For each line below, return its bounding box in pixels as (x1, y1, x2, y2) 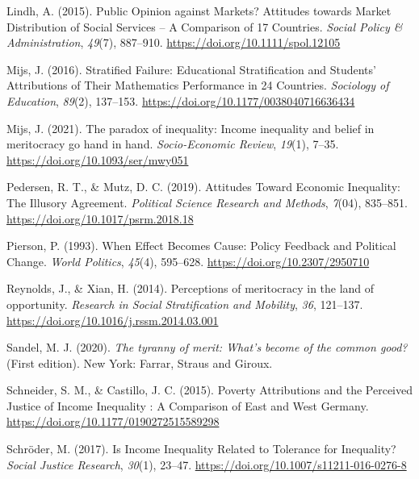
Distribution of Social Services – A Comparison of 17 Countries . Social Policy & (6, 18, 403, 35)
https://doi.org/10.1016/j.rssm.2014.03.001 (6, 311, 219, 328)
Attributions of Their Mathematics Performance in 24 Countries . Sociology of (6, 77, 389, 94)
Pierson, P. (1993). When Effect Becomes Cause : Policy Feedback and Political (6, 237, 396, 254)
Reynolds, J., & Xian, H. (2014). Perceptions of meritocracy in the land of (6, 280, 375, 297)
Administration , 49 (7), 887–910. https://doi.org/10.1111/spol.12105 (6, 34, 341, 51)
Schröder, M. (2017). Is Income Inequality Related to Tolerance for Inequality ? (6, 440, 396, 457)
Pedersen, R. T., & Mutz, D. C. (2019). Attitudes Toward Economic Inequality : (6, 178, 400, 195)
